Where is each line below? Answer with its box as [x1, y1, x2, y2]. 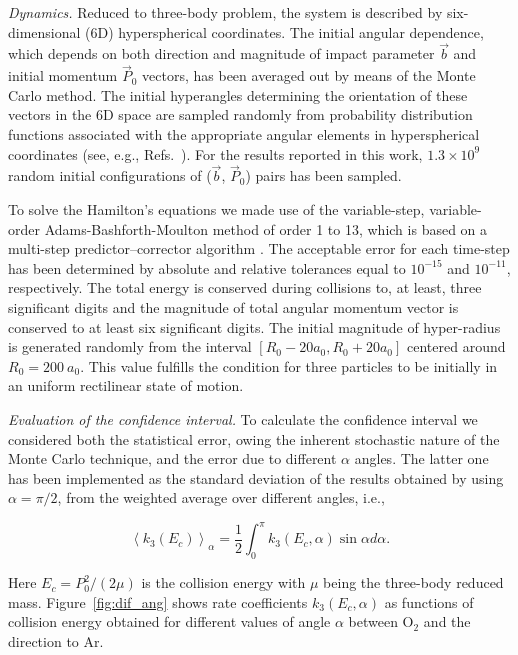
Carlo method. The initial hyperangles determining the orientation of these [8, 84, 468, 105]
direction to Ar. [8, 630, 104, 651]
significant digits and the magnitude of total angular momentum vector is [8, 296, 459, 317]
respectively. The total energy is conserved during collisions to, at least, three [8, 277, 482, 298]
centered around [407, 336, 506, 357]
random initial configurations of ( [8, 165, 212, 186]
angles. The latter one [354, 448, 489, 469]
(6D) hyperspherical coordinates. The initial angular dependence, [85, 21, 484, 42]
